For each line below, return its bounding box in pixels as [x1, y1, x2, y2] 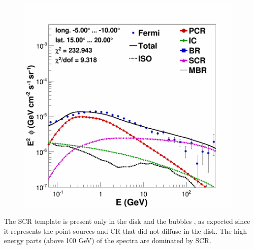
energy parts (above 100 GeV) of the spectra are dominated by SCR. [4, 235, 211, 246]
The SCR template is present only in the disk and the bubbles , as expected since [4, 216, 250, 226]
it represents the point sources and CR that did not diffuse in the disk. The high [4, 225, 247, 236]
